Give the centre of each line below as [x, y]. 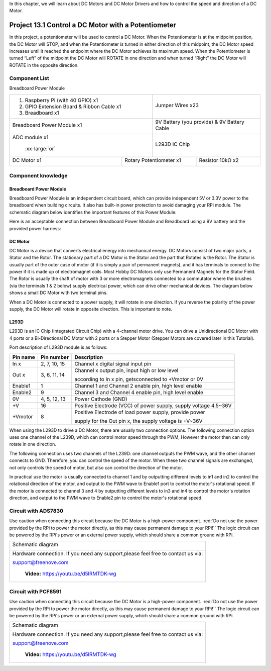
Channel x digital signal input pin [113, 363]
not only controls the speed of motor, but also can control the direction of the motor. [96, 467]
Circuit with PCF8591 [36, 592]
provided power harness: [35, 228]
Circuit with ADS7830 [36, 511]
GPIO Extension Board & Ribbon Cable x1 [73, 107]
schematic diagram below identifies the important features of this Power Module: [93, 212]
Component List [29, 78]
